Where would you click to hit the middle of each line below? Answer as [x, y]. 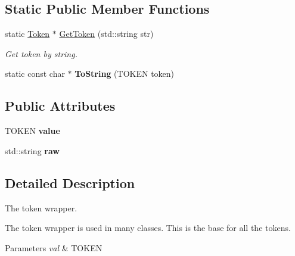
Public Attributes [60, 106]
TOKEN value [32, 131]
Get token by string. [41, 53]
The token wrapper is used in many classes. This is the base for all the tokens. [148, 228]
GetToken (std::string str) [106, 34]
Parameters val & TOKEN [54, 247]
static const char [35, 74]
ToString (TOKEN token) [125, 74]
